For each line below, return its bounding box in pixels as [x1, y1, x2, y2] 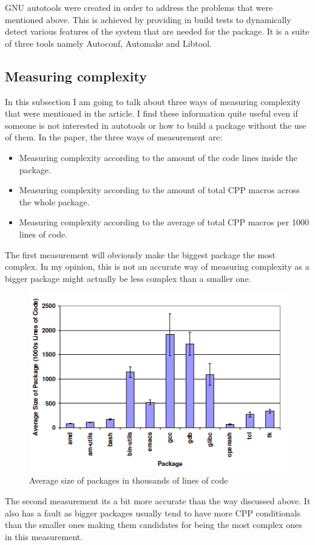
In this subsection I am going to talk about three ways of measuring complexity [5, 95, 301, 108]
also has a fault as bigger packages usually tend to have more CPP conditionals [5, 506, 300, 519]
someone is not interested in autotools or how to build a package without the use [5, 118, 307, 131]
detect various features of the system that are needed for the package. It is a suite [5, 25, 310, 38]
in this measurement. [5, 530, 83, 543]
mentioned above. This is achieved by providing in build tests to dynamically [5, 13, 291, 26]
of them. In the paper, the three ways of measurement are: [5, 131, 223, 143]
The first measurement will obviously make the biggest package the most [5, 248, 276, 261]
